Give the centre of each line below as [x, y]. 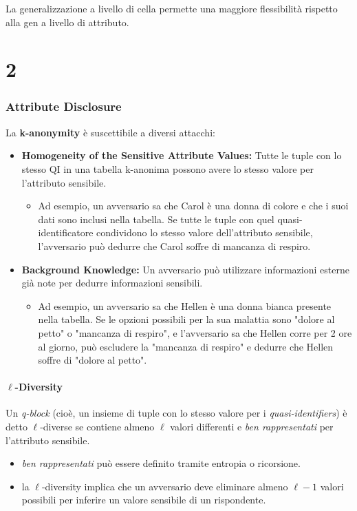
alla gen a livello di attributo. [67, 22]
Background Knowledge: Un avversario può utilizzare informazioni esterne [185, 269]
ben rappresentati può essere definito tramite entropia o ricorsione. [161, 463]
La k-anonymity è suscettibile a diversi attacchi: [110, 132]
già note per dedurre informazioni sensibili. [112, 283]
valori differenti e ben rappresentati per [252, 427]
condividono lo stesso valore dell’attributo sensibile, [205, 232]
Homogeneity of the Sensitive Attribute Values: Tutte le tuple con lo [182, 155]
